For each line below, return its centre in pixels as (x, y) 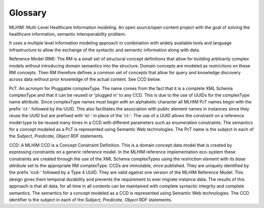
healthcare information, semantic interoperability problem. (68, 34)
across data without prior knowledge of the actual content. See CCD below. (85, 79)
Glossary (28, 13)
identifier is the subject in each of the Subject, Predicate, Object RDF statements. (91, 200)
